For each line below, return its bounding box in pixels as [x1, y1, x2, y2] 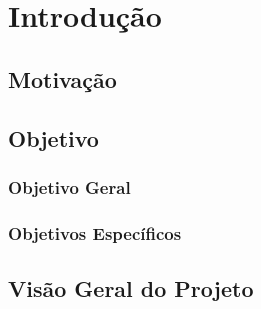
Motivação [8, 63, 117, 94]
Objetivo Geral [8, 174, 131, 199]
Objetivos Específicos [8, 220, 182, 245]
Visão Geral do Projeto [8, 273, 254, 304]
